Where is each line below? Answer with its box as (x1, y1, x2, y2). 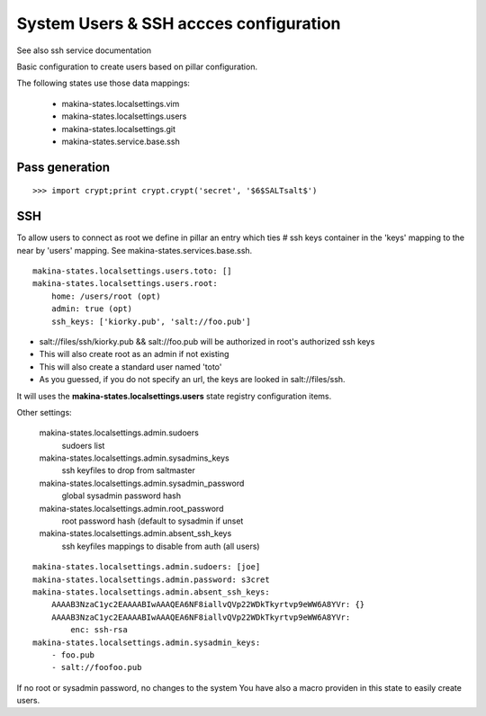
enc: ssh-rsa (70, 625, 128, 635)
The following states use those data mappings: (16, 77, 191, 89)
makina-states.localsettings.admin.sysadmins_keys (39, 452, 229, 463)
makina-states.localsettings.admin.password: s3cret (32, 574, 270, 585)
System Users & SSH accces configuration (16, 13, 341, 33)
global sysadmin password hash (61, 490, 182, 501)
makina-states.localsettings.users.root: (32, 279, 218, 289)
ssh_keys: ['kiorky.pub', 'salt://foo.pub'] (50, 316, 251, 327)
